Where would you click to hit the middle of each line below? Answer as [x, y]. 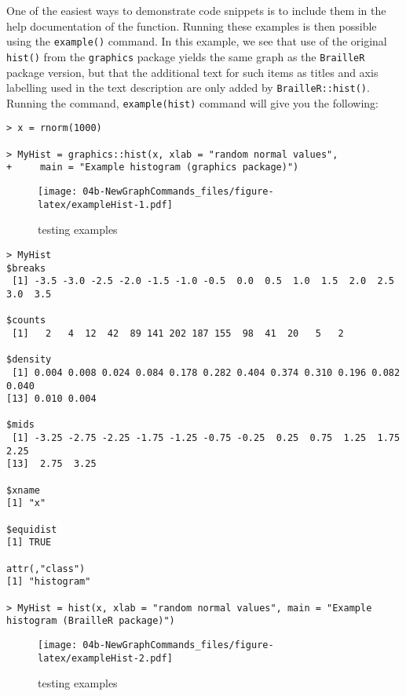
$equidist [32, 529]
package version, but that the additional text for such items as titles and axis [192, 72]
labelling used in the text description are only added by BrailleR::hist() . [188, 87]
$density [29, 360]
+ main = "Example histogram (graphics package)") [153, 168]
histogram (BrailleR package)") [91, 621]
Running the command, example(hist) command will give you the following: [193, 102]
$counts [26, 321]
